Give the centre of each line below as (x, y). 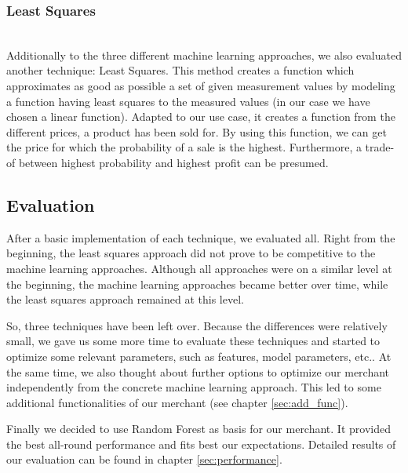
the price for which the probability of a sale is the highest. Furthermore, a (184, 147)
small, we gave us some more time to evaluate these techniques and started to (193, 341)
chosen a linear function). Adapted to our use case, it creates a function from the (201, 116)
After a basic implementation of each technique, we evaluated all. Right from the (201, 237)
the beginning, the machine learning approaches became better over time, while (197, 284)
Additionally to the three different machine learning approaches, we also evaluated (204, 55)
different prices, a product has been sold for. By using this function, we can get (197, 131)
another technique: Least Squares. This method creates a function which (180, 70)
